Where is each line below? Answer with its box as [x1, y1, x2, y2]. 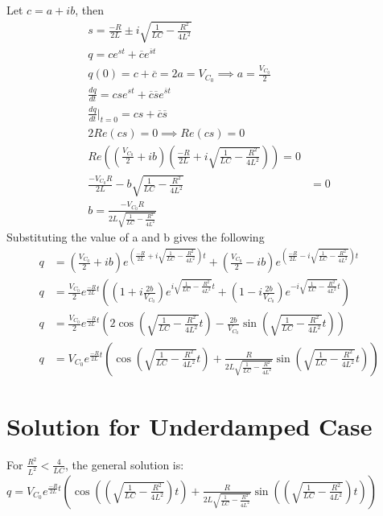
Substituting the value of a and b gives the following [6, 229, 265, 246]
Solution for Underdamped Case [6, 409, 373, 442]
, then [75, 2, 104, 18]
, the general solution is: [64, 456, 184, 473]
